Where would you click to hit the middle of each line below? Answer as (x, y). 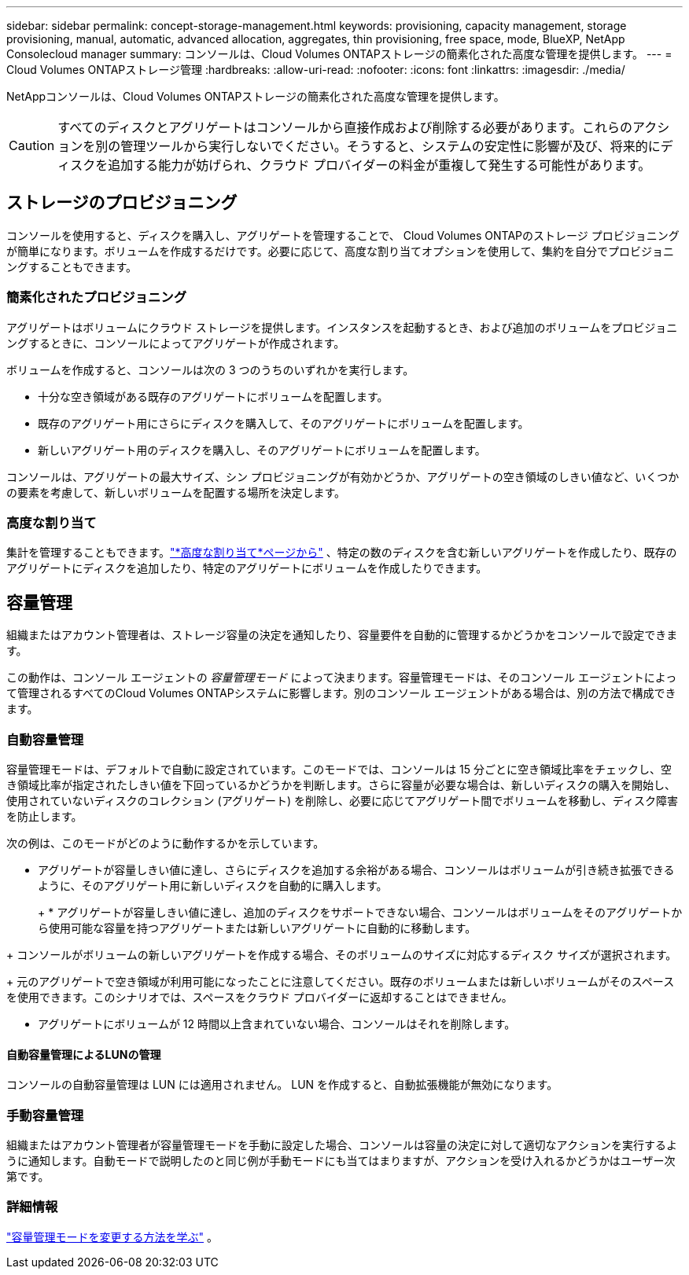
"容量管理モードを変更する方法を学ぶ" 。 (112, 1236)
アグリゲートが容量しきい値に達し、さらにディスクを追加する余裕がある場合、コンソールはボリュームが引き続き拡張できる (356, 869)
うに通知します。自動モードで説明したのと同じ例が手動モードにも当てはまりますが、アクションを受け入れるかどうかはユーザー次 (341, 1160)
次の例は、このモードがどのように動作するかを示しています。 (166, 843)
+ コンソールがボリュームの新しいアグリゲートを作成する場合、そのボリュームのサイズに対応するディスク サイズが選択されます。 (342, 954)
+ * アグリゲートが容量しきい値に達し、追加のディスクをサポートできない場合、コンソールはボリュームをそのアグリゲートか (360, 912)
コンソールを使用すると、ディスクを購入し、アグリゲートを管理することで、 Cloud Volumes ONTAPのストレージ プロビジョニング (343, 235)
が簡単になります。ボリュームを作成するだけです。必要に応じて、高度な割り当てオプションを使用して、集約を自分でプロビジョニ (340, 251)
